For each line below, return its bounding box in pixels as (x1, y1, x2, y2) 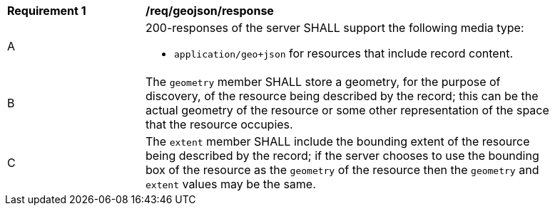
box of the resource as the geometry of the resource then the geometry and (146, 163, 539, 177)
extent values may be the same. (146, 177, 316, 191)
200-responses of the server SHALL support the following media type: (146, 21, 524, 35)
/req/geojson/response (146, 4, 274, 18)
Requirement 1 (7, 4, 86, 18)
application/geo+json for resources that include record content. (174, 46, 513, 60)
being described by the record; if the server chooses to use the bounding (146, 148, 539, 163)
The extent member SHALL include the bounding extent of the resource (146, 134, 530, 148)
